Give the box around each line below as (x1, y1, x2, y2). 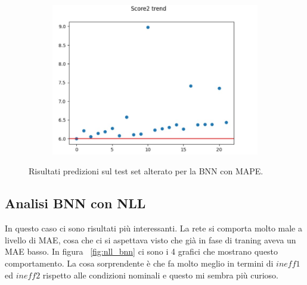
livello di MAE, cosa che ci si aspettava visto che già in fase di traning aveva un (5, 233, 296, 246)
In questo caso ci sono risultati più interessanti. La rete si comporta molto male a (5, 222, 303, 234)
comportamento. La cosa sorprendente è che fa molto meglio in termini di (5, 256, 274, 269)
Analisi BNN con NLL (5, 194, 146, 212)
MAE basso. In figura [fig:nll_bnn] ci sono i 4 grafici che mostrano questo (5, 245, 278, 258)
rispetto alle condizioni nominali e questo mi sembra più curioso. (42, 268, 279, 281)
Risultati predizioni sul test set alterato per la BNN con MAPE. (29, 165, 263, 177)
